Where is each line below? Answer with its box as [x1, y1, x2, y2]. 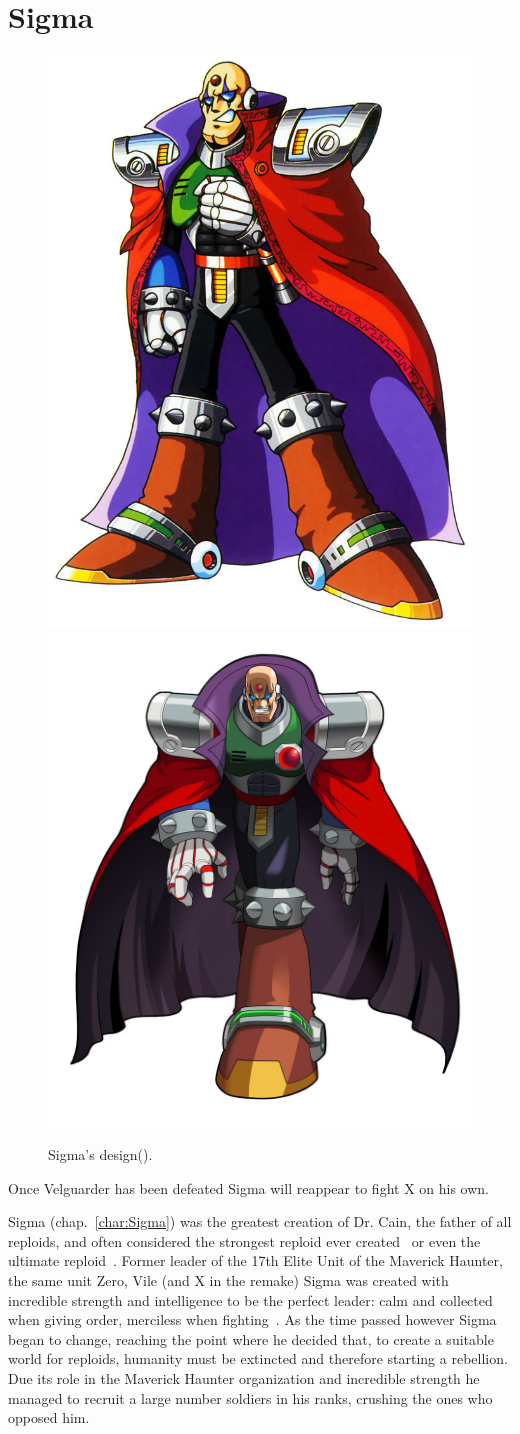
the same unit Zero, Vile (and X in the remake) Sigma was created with [8, 1270, 449, 1291]
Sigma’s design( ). [48, 1144, 153, 1165]
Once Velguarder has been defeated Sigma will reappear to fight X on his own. [8, 1177, 489, 1198]
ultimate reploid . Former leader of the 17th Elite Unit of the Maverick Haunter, [8, 1250, 503, 1271]
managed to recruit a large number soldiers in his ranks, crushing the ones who [8, 1387, 493, 1408]
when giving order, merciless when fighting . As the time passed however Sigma [8, 1309, 497, 1330]
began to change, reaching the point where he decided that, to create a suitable [8, 1328, 494, 1349]
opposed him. [8, 1407, 90, 1428]
